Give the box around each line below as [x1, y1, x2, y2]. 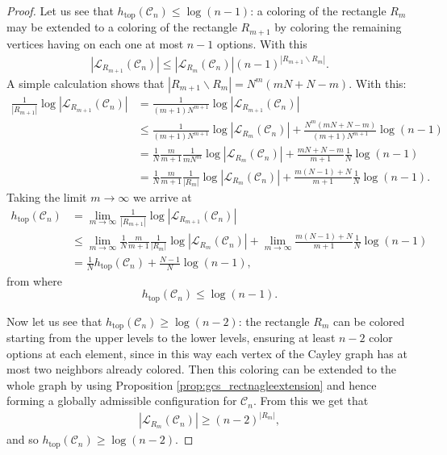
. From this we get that [253, 392, 369, 409]
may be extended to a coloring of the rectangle [6, 19, 237, 35]
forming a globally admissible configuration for [6, 392, 237, 409]
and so [6, 431, 39, 448]
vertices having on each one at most [6, 35, 184, 52]
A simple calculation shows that [6, 74, 165, 91]
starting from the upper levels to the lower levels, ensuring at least [6, 329, 336, 345]
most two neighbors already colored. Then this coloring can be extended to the [6, 361, 396, 378]
